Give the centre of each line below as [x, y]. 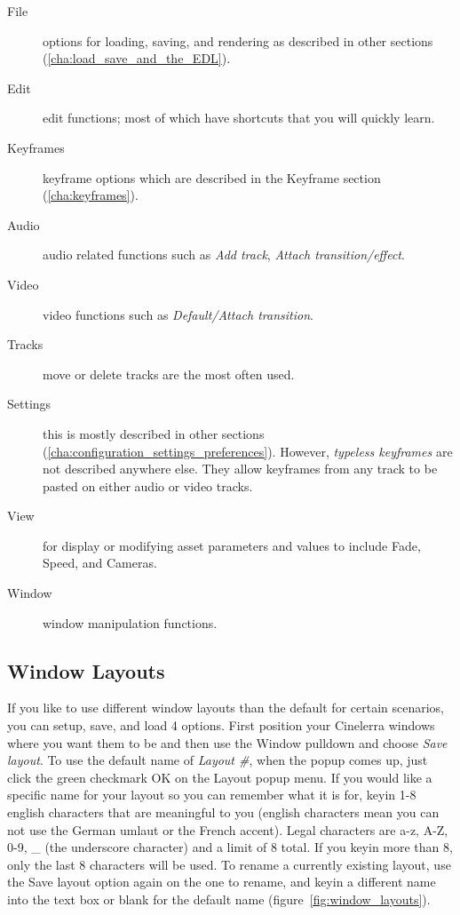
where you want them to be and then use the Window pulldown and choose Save [227, 742]
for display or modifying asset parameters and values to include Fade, [232, 545]
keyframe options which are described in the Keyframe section [212, 177]
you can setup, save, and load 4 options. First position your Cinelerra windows [221, 725]
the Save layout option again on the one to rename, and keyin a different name [222, 882]
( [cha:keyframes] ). [91, 195]
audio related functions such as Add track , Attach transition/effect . [224, 255]
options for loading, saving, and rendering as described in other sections [238, 40]
